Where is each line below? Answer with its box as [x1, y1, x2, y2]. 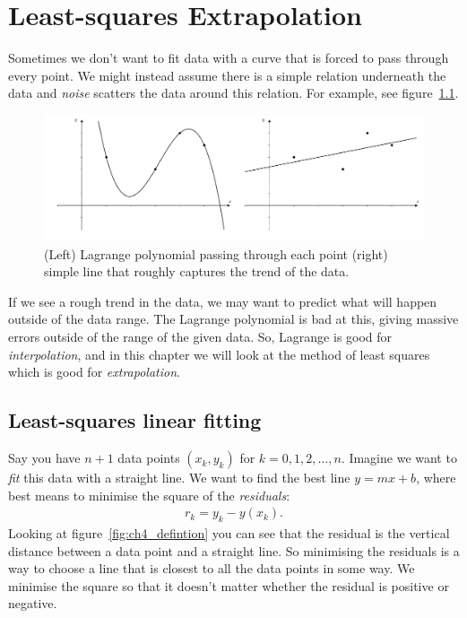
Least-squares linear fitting [8, 406, 262, 434]
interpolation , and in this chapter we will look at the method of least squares [8, 344, 430, 363]
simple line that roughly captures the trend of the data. [44, 262, 350, 281]
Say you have [8, 448, 81, 467]
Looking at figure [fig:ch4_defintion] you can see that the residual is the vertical [8, 524, 450, 543]
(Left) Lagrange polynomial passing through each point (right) [44, 244, 388, 263]
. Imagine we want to [341, 448, 457, 467]
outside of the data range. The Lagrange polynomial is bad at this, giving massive [8, 309, 459, 328]
